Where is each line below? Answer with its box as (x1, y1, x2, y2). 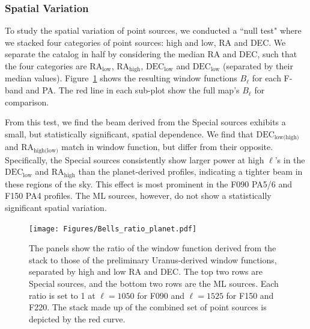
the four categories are (5, 60, 87, 72)
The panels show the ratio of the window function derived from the (29, 242, 276, 254)
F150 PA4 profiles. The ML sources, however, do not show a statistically (5, 189, 272, 202)
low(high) (274, 134, 299, 141)
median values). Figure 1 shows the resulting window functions (5, 72, 237, 84)
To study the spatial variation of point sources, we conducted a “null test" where (5, 24, 302, 37)
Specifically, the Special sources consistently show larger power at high (5, 153, 264, 166)
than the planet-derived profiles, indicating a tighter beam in (78, 165, 303, 178)
